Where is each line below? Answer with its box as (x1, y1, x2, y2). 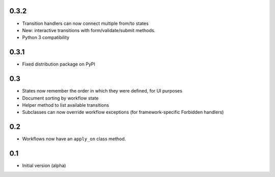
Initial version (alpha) (22, 163, 66, 169)
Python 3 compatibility (22, 35, 70, 41)
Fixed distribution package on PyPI (22, 61, 95, 67)
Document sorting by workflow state (22, 95, 99, 101)
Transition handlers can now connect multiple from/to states (22, 20, 149, 26)
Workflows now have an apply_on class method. (22, 136, 126, 142)
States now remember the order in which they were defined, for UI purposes (22, 88, 183, 94)
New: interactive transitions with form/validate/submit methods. (22, 27, 155, 33)
